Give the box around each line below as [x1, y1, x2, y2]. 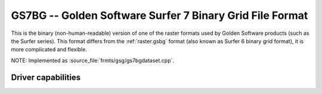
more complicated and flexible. [11, 46, 88, 53]
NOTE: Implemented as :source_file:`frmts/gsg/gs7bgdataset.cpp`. [11, 57, 175, 64]
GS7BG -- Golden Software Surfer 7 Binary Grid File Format [11, 9, 308, 22]
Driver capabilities [11, 72, 81, 82]
